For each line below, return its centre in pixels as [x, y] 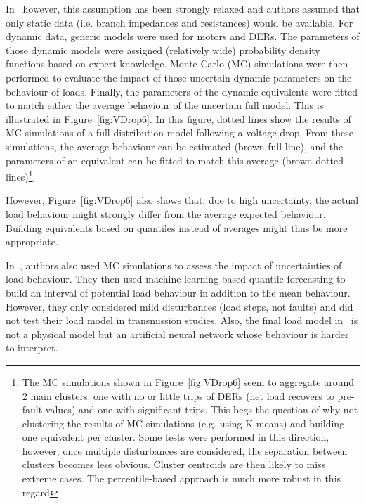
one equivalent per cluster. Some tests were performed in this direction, [176, 437]
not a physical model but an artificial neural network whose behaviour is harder [177, 334]
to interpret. [32, 348]
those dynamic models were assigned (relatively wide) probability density [163, 50]
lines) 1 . [21, 175]
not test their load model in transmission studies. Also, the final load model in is [182, 320]
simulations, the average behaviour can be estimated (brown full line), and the [175, 146]
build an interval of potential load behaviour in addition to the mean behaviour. [178, 292]
